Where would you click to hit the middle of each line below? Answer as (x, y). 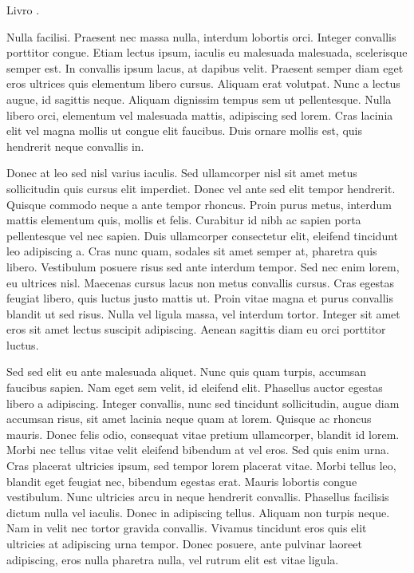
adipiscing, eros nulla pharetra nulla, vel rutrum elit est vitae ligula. (173, 559)
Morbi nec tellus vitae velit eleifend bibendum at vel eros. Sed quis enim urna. (198, 450)
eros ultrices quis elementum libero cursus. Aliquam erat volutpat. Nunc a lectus (203, 83)
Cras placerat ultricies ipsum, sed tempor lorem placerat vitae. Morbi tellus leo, (201, 466)
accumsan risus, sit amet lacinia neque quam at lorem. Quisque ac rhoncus (189, 419)
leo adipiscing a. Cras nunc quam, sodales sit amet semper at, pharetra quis (192, 251)
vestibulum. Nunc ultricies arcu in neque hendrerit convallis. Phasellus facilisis (198, 497)
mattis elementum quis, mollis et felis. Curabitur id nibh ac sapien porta (184, 220)
